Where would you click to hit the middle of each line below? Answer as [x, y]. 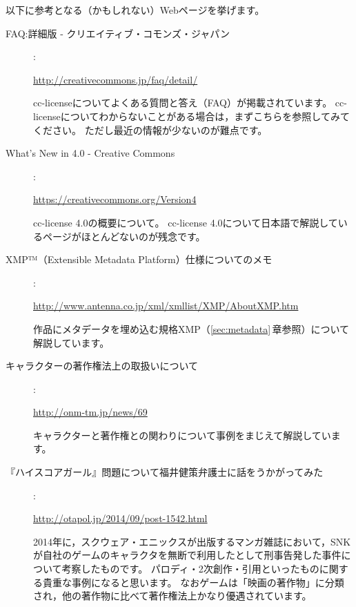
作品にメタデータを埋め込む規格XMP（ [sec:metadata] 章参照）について [191, 328]
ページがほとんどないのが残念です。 [124, 236]
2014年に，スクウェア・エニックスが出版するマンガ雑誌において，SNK [192, 541]
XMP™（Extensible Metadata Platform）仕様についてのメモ [139, 259]
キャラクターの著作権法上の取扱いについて [102, 366]
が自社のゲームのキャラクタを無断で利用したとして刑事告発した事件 [187, 555]
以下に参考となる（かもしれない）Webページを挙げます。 [135, 10]
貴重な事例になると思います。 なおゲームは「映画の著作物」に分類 [193, 582]
